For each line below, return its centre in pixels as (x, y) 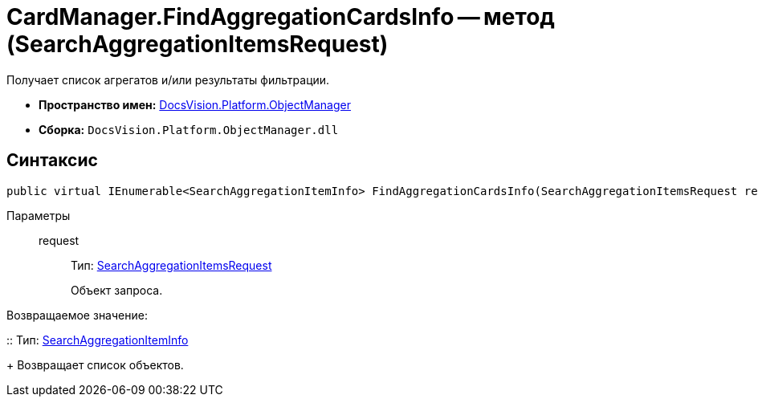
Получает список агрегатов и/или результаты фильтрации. (168, 79)
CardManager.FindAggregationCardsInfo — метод (281, 17)
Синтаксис (52, 161)
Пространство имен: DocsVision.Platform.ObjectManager (195, 104)
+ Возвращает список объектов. (95, 364)
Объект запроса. (117, 290)
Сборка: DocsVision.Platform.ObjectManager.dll (189, 129)
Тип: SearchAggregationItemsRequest (171, 265)
